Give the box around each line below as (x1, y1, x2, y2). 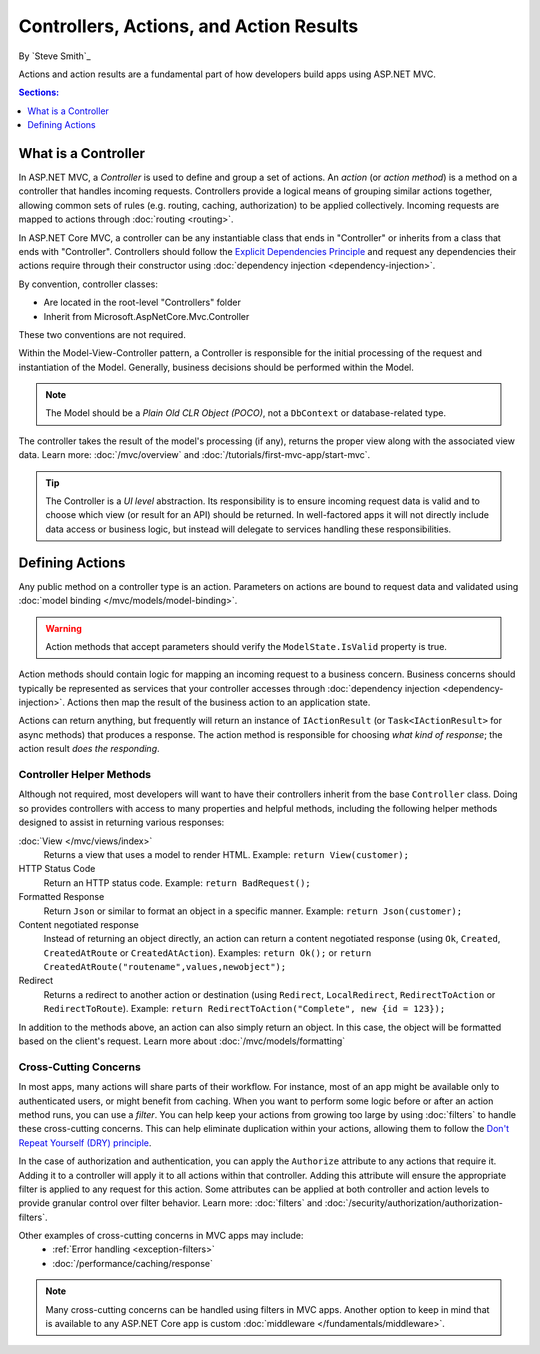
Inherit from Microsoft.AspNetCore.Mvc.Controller (43, 310, 250, 322)
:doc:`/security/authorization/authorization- (324, 1197, 504, 1209)
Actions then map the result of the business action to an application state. (66, 696, 371, 709)
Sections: (18, 86, 60, 99)
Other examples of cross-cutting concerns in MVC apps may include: (18, 1230, 304, 1242)
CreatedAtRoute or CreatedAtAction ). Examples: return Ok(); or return (43, 946, 372, 959)
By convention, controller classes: (18, 278, 159, 290)
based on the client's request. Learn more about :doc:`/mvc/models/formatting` (18, 1035, 346, 1047)
